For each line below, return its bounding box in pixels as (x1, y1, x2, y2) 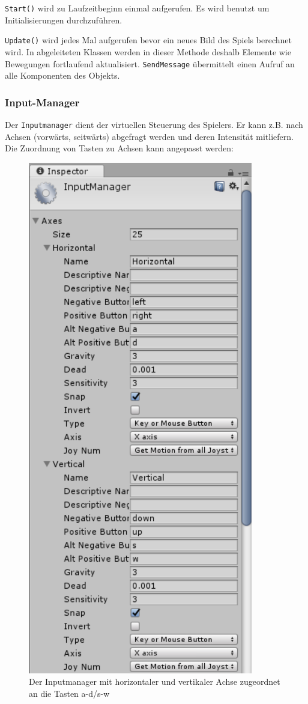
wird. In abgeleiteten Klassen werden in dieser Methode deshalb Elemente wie (5, 45, 291, 58)
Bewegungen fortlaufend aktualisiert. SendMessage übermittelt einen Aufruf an (5, 57, 295, 70)
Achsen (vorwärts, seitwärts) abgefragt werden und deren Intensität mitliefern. (5, 130, 294, 142)
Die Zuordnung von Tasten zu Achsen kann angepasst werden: (5, 142, 234, 154)
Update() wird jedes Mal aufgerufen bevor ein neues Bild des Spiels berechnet (5, 34, 292, 46)
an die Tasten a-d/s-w (29, 687, 110, 699)
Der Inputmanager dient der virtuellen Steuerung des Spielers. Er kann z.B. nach (5, 118, 303, 130)
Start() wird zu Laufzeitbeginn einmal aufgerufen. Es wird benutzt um (5, 2, 270, 14)
